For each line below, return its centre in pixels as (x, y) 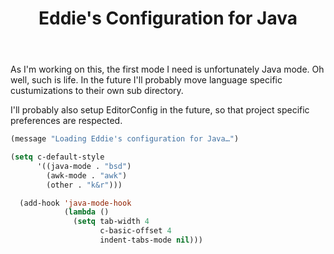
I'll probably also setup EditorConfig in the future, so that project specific (160, 110)
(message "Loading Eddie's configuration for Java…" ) (125, 139)
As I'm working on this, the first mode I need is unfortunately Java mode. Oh (167, 69)
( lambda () (86, 212)
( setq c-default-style (57, 157)
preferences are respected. (66, 121)
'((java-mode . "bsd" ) (84, 166)
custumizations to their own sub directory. (97, 91)
